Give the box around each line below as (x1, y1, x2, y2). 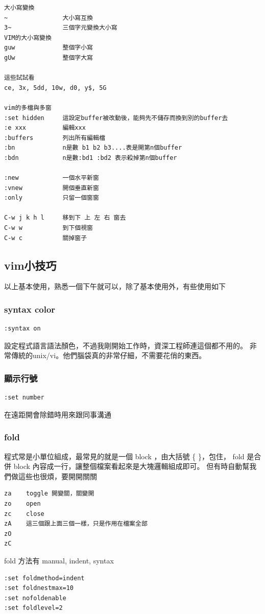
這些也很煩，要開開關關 (18, 470, 97, 481)
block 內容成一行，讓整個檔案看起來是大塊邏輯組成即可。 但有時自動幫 (13, 461, 250, 471)
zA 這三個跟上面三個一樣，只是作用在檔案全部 (4, 520, 148, 528)
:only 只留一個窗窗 (4, 194, 99, 202)
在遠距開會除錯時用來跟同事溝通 (4, 409, 111, 419)
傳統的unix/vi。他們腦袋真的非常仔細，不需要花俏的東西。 (11, 350, 206, 361)
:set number (4, 394, 44, 402)
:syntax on (4, 325, 41, 333)
